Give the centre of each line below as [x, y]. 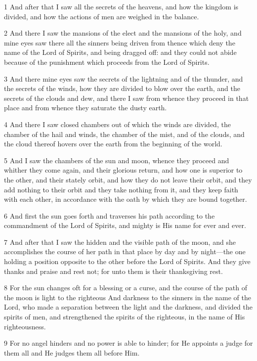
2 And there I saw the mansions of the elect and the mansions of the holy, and [123, 33]
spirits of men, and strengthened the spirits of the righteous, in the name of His [125, 317]
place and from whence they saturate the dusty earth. [86, 108]
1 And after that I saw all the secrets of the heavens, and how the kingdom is [121, 6]
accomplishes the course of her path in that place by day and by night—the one [125, 251]
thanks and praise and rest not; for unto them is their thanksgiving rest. [113, 271]
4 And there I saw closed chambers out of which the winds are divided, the [117, 124]
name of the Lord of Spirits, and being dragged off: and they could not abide [120, 52]
